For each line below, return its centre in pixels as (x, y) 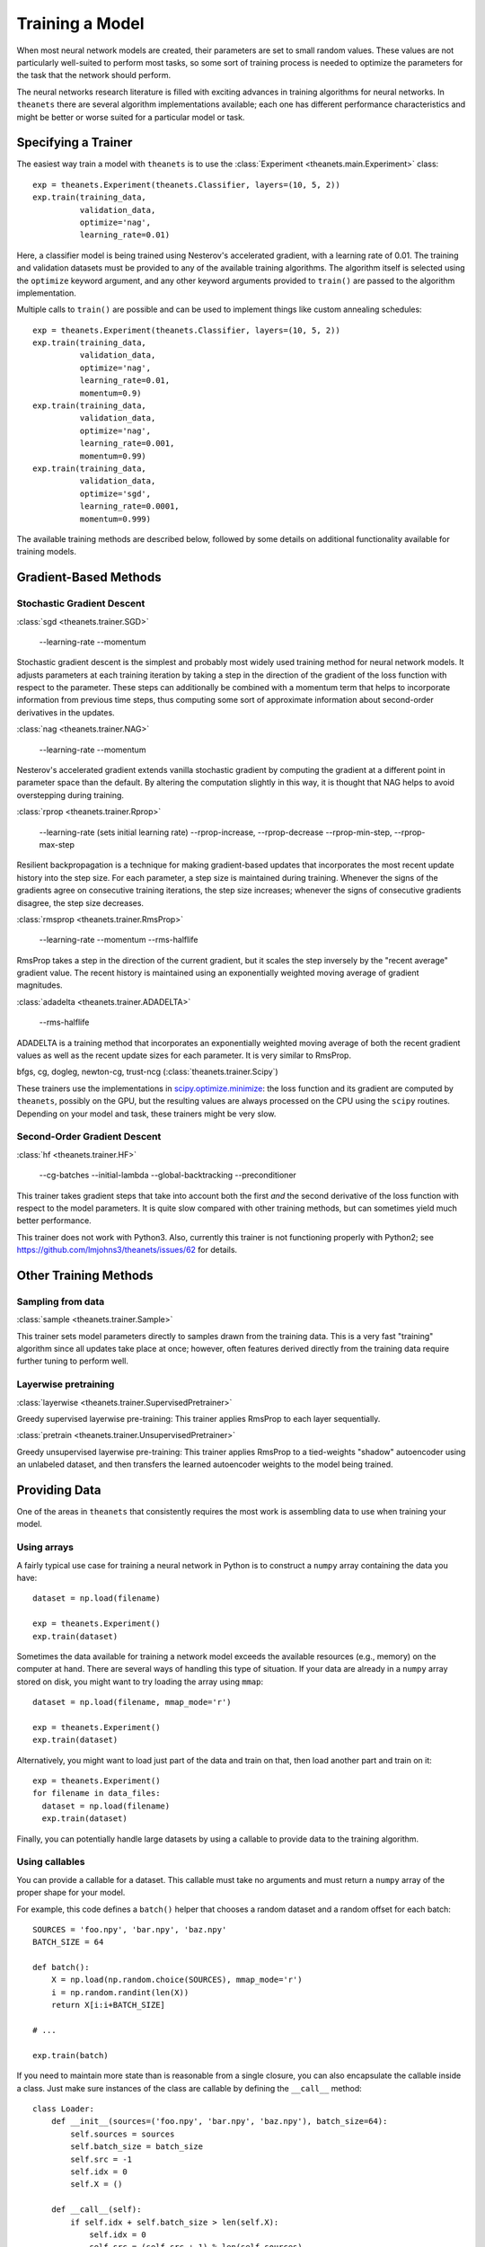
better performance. (54, 1221)
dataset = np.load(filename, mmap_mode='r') (132, 1702)
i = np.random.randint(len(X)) (120, 1992)
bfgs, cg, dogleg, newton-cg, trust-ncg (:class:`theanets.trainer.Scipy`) (147, 1072)
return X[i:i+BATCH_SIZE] (108, 2005)
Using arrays (45, 1548)
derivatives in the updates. (66, 712)
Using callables (51, 1862)
